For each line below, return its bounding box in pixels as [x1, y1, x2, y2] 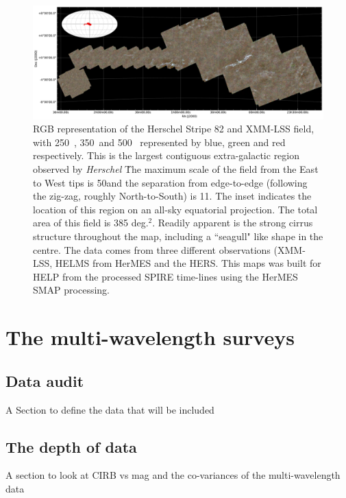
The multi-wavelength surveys [5, 323, 295, 351]
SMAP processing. [33, 283, 110, 297]
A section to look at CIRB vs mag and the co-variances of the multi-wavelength [5, 468, 341, 482]
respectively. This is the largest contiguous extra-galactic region [33, 148, 300, 163]
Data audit [5, 370, 84, 391]
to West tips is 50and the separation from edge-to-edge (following [33, 175, 308, 189]
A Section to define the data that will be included [5, 402, 214, 416]
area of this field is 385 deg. [33, 215, 149, 230]
